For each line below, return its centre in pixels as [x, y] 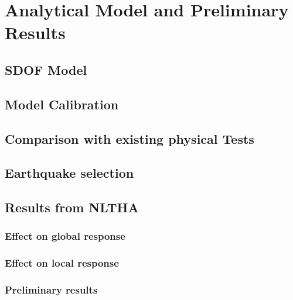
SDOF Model [46, 69]
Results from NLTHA [72, 207]
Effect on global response [65, 236]
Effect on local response [62, 263]
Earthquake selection [69, 173]
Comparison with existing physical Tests [130, 138]
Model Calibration [62, 104]
